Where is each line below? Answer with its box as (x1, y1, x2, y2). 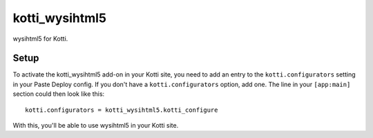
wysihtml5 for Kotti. (12, 34, 68, 43)
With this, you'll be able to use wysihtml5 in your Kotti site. (12, 121, 179, 130)
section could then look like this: (12, 90, 105, 98)
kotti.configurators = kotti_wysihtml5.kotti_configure (25, 106, 218, 114)
